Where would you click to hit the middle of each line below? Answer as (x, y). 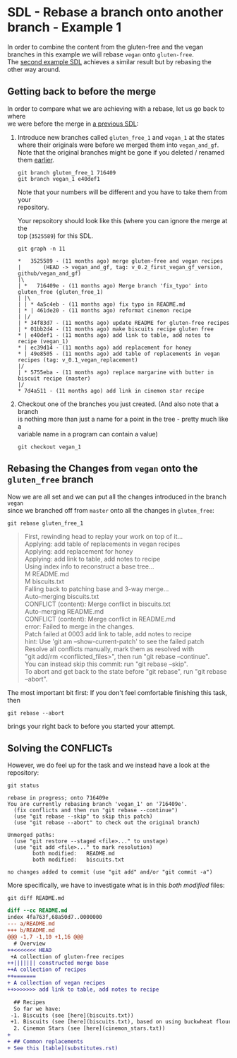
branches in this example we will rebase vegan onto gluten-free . (101, 54)
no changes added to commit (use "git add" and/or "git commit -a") (110, 872)
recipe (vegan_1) (43, 341)
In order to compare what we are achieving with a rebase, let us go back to (116, 108)
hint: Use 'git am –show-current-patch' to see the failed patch (114, 641)
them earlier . (36, 160)
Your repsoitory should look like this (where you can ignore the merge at (122, 220)
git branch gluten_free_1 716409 (67, 173)
